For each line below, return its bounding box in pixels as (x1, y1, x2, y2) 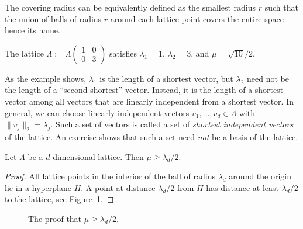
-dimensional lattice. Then (50, 150, 144, 162)
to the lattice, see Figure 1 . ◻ (5, 193, 114, 205)
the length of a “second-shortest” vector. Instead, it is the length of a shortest (5, 84, 284, 96)
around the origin (229, 170, 292, 182)
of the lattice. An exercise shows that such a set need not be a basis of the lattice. (5, 130, 298, 143)
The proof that (28, 212, 82, 224)
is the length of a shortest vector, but (99, 72, 233, 84)
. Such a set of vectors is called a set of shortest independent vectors (50, 118, 294, 130)
